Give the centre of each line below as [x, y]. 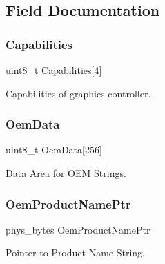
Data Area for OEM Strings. [66, 173]
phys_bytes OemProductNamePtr [78, 229]
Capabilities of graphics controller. [78, 93]
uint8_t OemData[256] [54, 150]
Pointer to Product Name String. [75, 253]
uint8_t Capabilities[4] [54, 70]
